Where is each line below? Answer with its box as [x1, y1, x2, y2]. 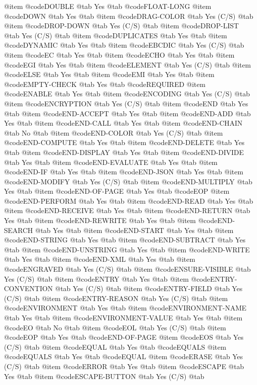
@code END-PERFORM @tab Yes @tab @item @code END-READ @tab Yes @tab [4, 195, 254, 206]
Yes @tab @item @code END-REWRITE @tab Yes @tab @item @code [4, 215, 217, 226]
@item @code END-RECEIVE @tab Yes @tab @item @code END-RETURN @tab [4, 205, 250, 216]
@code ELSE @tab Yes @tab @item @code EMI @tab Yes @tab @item [4, 69, 214, 79]
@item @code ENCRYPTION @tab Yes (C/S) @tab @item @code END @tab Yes [4, 98, 249, 108]
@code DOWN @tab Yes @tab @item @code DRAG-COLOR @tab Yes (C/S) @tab [4, 10, 254, 21]
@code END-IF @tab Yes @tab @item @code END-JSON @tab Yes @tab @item [4, 166, 244, 177]
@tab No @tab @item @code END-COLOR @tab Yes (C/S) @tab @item [4, 127, 223, 138]
